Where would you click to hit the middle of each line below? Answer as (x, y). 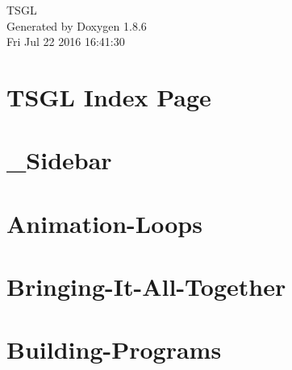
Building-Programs (114, 349)
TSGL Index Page (109, 96)
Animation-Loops (104, 223)
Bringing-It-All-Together (146, 287)
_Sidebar (59, 160)
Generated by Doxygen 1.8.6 (77, 25)
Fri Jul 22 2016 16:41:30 (66, 42)
